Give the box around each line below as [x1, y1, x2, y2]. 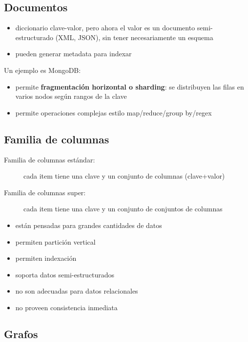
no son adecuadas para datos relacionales [15, 286, 138, 296]
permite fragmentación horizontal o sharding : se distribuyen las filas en [15, 81, 244, 91]
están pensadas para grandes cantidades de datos [15, 220, 162, 230]
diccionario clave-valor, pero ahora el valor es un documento [15, 23, 195, 33]
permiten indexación [15, 253, 77, 263]
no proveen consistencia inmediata [15, 302, 118, 312]
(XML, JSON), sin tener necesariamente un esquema [55, 32, 213, 42]
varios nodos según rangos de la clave [15, 91, 127, 101]
